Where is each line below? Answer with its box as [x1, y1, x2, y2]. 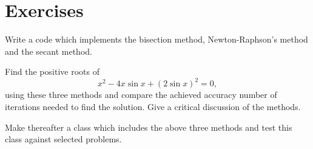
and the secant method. [5, 44, 92, 57]
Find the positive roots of [5, 65, 99, 78]
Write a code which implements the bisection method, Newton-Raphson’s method [5, 33, 308, 46]
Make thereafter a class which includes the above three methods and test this [5, 120, 292, 133]
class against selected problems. [5, 133, 122, 145]
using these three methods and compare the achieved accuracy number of [5, 88, 277, 101]
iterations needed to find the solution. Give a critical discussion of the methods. [5, 100, 301, 113]
